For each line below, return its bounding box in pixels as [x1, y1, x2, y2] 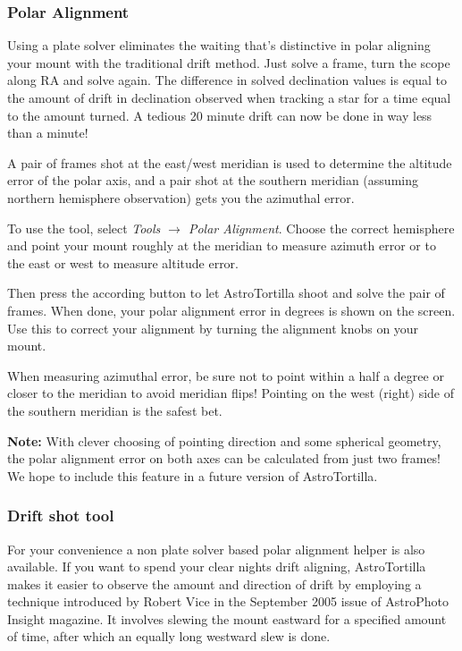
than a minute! [7, 123, 88, 142]
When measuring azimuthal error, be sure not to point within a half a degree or [7, 366, 444, 385]
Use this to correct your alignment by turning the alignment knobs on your [7, 318, 419, 337]
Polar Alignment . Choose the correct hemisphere [188, 218, 455, 237]
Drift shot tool [7, 504, 114, 527]
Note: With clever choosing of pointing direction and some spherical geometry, [7, 431, 441, 450]
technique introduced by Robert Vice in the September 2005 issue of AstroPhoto [7, 592, 449, 611]
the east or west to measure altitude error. [7, 253, 239, 272]
